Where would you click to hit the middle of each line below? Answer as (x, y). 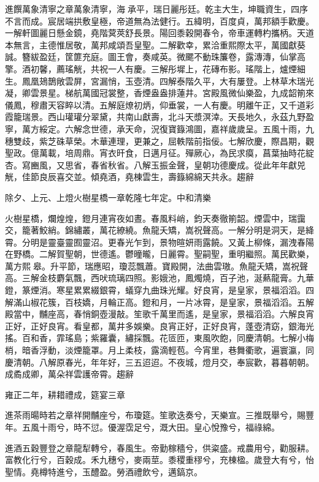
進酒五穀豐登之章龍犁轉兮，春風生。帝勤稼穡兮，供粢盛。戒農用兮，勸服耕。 (159, 447)
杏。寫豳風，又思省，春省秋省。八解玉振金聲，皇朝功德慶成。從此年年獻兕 (155, 164)
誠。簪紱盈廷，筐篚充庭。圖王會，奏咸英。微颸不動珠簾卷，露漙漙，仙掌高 (155, 57)
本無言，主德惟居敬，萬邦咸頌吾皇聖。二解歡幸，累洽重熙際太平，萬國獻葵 (155, 44)
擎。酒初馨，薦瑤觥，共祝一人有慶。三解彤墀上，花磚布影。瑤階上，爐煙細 (155, 68)
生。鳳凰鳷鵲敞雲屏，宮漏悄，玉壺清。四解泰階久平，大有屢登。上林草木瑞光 (159, 81)
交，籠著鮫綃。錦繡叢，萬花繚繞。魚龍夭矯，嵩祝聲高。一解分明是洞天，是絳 (159, 230)
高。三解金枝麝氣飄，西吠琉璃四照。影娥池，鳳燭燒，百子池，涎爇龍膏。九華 (159, 278)
